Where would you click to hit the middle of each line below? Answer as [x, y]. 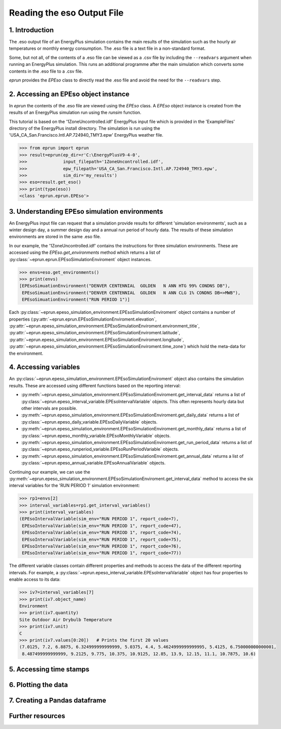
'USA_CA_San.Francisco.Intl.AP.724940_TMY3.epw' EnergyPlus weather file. [86, 135]
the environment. [26, 353]
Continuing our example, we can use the [50, 472]
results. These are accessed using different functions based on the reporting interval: [95, 385]
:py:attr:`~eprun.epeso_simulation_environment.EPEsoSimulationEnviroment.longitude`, [97, 340]
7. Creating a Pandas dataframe [58, 700]
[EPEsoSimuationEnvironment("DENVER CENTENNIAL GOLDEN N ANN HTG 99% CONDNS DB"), [125, 286]
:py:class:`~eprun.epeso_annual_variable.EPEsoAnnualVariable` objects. [93, 463]
